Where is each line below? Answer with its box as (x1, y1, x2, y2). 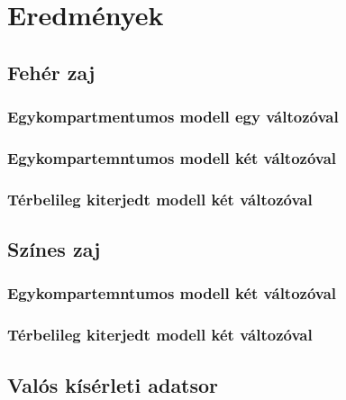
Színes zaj (7, 235, 101, 263)
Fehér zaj (7, 58, 96, 86)
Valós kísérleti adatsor (7, 370, 219, 398)
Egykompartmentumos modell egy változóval (7, 105, 339, 128)
